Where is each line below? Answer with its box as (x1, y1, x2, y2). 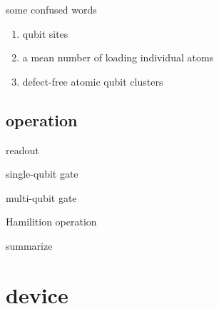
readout (6, 142, 39, 157)
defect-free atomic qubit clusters (22, 74, 163, 88)
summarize (6, 238, 53, 253)
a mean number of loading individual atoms (22, 50, 214, 65)
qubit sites (22, 26, 68, 41)
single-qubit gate (6, 166, 78, 181)
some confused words (6, 2, 97, 16)
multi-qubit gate (6, 190, 77, 205)
